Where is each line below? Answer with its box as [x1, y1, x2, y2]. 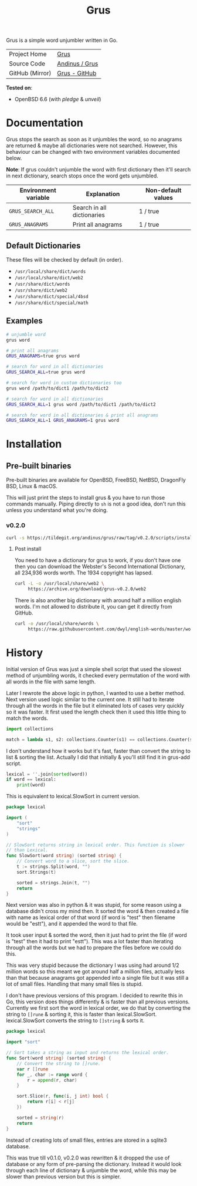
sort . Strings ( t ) [16, 869, 57, 875]
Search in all [72, 204, 107, 212]
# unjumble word [6, 331, 46, 338]
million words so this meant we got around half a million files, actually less [6, 968, 185, 975]
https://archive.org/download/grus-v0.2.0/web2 [28, 586, 147, 592]
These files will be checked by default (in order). [6, 256, 123, 263]
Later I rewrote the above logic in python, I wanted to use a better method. [6, 689, 186, 696]
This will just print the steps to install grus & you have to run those [6, 494, 165, 501]
